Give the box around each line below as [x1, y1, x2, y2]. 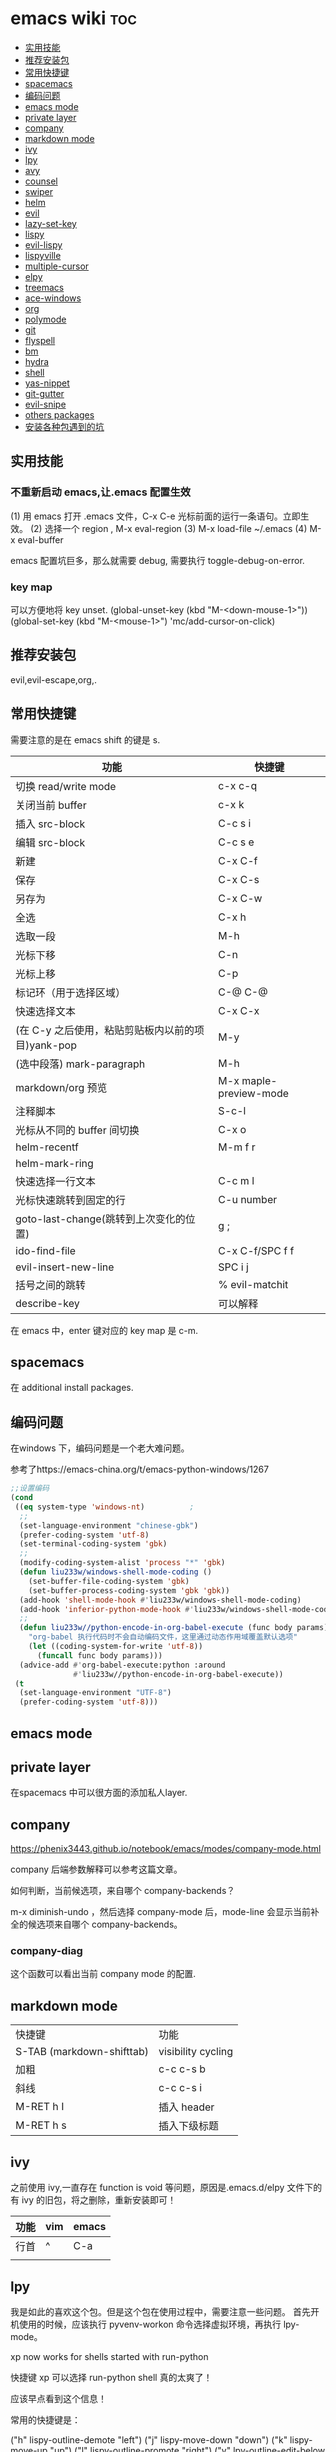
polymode [24, 313, 67, 325]
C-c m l [218, 1173, 255, 1187]
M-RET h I [15, 2100, 65, 2114]
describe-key [15, 1296, 80, 1310]
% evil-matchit [218, 1277, 289, 1291]
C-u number [218, 1192, 278, 1206]
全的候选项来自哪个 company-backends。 [10, 1918, 183, 1931]
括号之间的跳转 [15, 1278, 87, 1292]
